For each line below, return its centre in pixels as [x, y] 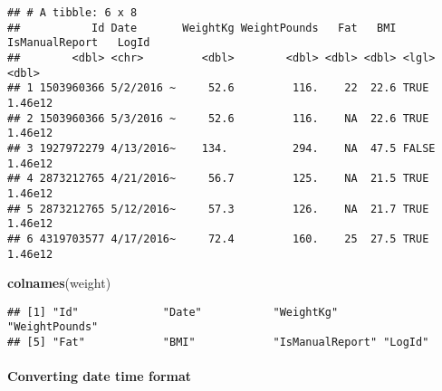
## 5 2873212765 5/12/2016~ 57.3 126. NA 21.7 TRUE [218, 209]
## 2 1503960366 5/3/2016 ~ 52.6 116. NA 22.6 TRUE [218, 118]
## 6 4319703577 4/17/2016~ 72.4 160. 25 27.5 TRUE [218, 238]
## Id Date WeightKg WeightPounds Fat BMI [202, 28]
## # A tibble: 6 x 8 [72, 13]
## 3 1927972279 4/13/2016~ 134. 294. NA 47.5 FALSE [221, 148]
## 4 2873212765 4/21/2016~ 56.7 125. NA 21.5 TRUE [218, 179]
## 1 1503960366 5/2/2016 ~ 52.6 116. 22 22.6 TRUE [218, 88]
